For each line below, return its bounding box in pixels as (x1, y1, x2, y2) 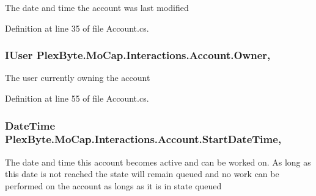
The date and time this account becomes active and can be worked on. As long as (5, 155, 311, 168)
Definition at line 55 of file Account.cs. (5, 92, 149, 104)
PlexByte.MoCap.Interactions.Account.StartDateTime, (5, 131, 282, 147)
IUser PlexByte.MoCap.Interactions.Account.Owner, (5, 47, 271, 63)
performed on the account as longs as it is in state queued (5, 179, 222, 192)
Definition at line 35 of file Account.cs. (5, 21, 149, 34)
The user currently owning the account (5, 71, 150, 84)
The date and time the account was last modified (5, 1, 189, 13)
